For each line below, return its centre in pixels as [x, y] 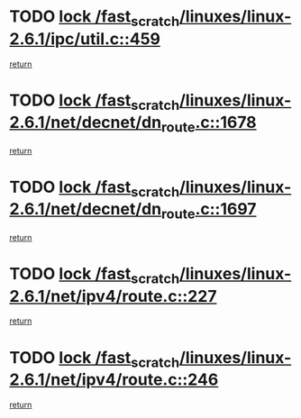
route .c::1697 [209, 211]
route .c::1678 [209, 124]
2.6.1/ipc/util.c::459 [85, 39]
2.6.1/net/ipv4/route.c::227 [113, 296]
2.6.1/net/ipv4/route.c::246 [114, 380]
